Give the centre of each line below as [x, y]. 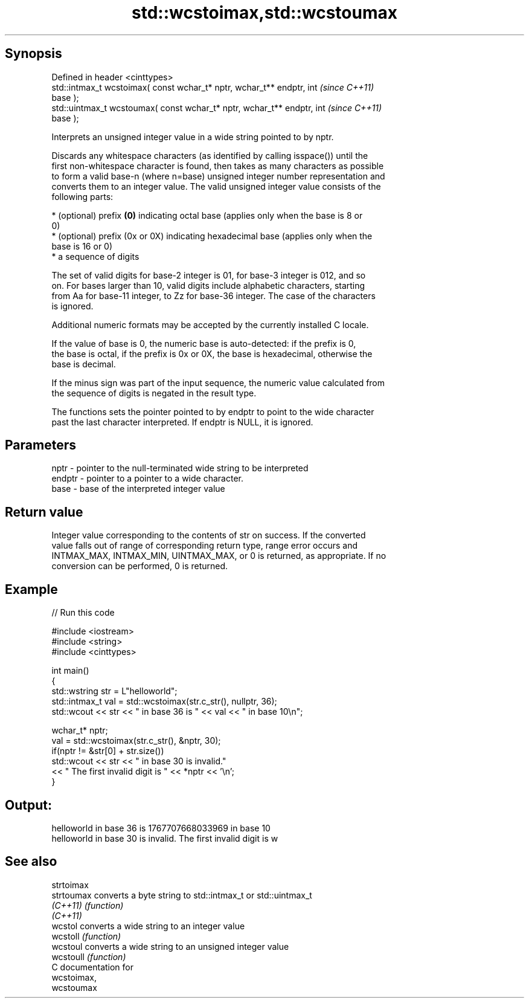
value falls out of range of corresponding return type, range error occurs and [205, 546]
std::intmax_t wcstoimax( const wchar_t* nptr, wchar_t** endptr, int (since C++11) [213, 87]
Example [31, 589]
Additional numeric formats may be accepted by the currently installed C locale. [210, 324]
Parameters [40, 445]
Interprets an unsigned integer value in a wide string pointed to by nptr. [193, 137]
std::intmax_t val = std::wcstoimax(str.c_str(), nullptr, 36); [164, 701]
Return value [44, 512]
